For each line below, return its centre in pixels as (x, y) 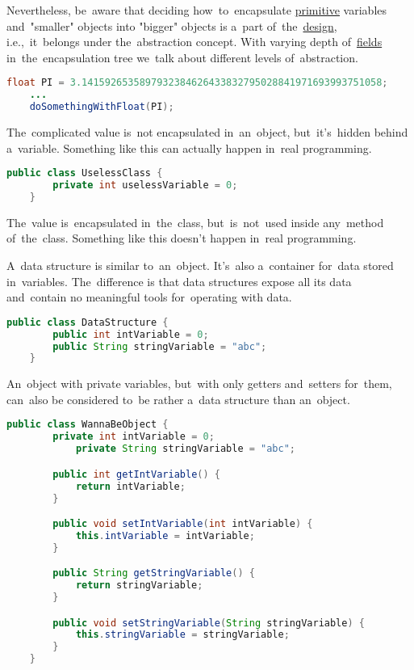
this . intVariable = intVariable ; (165, 535)
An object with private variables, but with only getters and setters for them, (199, 383)
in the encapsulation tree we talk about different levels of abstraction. (182, 57)
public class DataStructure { (88, 322)
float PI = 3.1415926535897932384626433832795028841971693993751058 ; (197, 83)
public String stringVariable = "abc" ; (160, 346)
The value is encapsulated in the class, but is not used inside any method (195, 222)
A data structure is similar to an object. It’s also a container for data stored (200, 265)
